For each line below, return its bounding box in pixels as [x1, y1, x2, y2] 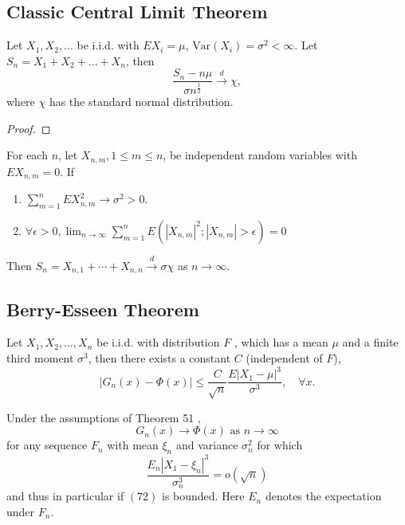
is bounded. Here [161, 488, 245, 504]
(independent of [246, 349, 323, 366]
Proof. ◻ [6, 119, 51, 136]
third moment [6, 349, 74, 366]
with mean [107, 437, 159, 453]
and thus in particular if [6, 488, 124, 504]
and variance [175, 437, 238, 453]
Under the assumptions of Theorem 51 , [6, 409, 201, 425]
